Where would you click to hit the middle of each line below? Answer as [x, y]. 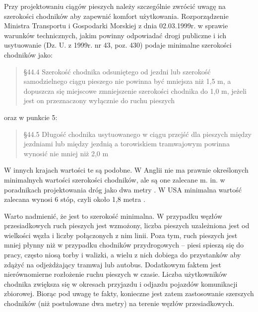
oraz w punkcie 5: [31, 117]
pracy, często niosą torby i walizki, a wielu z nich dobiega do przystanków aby [123, 255]
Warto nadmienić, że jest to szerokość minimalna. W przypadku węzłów [113, 216]
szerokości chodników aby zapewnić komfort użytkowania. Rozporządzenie [116, 16]
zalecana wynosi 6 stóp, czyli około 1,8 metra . [75, 199]
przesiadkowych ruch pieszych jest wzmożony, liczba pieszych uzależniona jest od [127, 225]
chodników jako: [29, 54]
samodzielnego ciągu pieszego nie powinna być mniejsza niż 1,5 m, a [127, 81]
